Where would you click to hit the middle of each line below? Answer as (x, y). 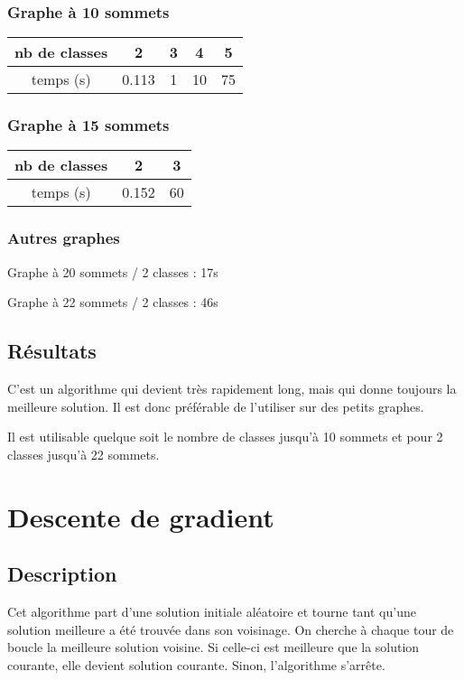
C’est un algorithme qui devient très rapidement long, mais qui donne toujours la (232, 389)
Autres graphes (64, 238)
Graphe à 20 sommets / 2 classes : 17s (113, 271)
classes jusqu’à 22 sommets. (84, 454)
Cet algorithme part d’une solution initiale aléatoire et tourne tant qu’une (212, 611)
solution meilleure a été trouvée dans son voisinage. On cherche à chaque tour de (231, 629)
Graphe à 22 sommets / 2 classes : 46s (113, 302)
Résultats (52, 351)
